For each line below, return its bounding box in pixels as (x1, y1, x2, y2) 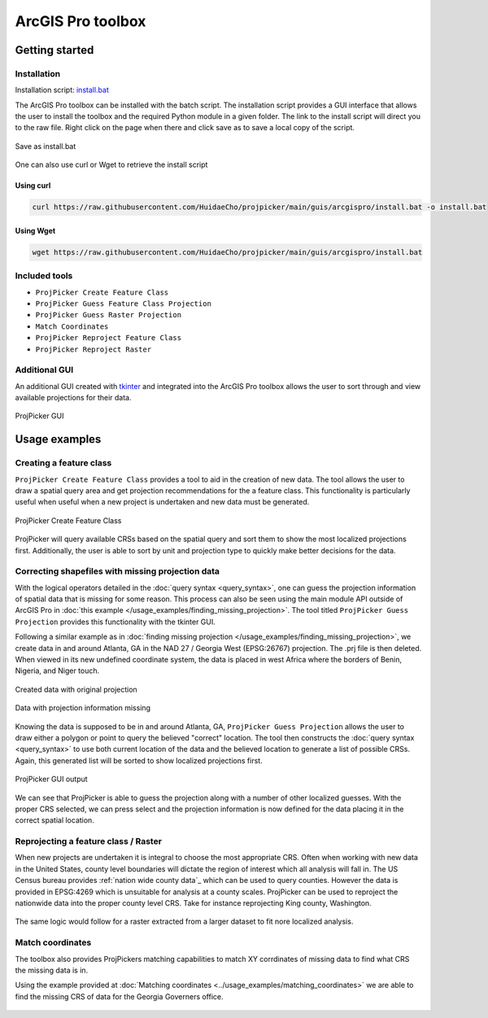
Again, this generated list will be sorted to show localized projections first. (15, 755, 264, 765)
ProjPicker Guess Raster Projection (35, 310, 182, 320)
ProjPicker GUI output (15, 774, 89, 784)
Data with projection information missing (15, 703, 150, 713)
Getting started (15, 43, 94, 57)
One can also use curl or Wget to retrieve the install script (15, 159, 208, 170)
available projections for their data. (15, 393, 132, 403)
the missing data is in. (15, 965, 89, 975)
